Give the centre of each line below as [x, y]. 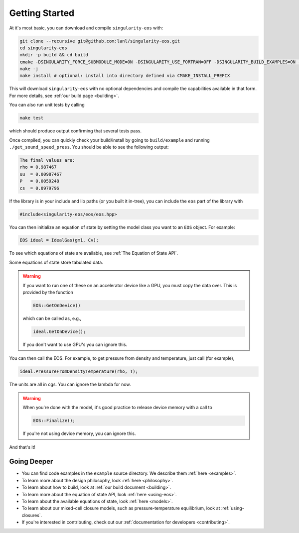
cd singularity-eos [43, 48]
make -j [29, 69]
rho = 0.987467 [38, 167]
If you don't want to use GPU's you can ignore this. [75, 344]
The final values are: [47, 160]
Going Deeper [31, 462]
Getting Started [42, 13]
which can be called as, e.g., [52, 318]
